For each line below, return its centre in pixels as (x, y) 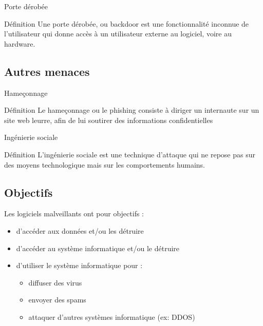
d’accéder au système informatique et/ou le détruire (98, 248)
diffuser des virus (55, 282)
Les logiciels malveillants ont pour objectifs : (74, 213)
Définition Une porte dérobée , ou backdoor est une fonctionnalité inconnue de (127, 23)
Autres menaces (47, 71)
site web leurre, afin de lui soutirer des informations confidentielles (109, 120)
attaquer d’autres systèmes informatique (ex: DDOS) (112, 317)
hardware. (20, 43)
